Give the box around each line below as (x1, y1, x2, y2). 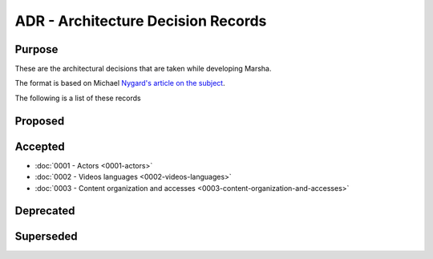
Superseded (14, 229, 78, 244)
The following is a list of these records (14, 93, 141, 103)
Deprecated (14, 204, 75, 218)
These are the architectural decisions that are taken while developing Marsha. (14, 64, 272, 74)
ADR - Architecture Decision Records (14, 12, 267, 30)
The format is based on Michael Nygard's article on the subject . (14, 79, 225, 88)
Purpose (14, 42, 59, 56)
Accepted (14, 140, 65, 153)
